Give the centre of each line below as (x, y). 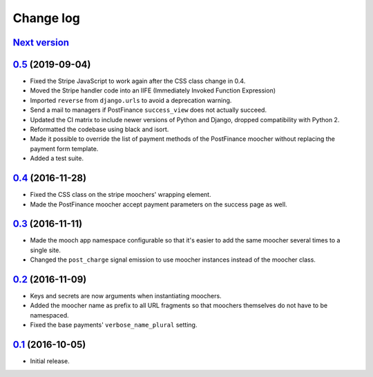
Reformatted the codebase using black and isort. (99, 129)
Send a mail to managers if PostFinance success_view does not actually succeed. (149, 110)
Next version (41, 42)
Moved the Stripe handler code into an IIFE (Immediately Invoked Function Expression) (153, 90)
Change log (47, 18)
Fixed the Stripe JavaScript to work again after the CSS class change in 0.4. (138, 81)
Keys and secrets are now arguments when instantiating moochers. (126, 296)
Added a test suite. (57, 158)
